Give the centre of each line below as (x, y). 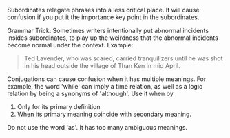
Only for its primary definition (59, 107)
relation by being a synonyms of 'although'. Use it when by (90, 93)
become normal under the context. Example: (70, 45)
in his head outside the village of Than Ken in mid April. (102, 66)
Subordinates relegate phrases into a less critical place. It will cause (103, 10)
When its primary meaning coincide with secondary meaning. (104, 114)
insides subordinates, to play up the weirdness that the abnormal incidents (113, 38)
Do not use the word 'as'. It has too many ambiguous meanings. (97, 127)
